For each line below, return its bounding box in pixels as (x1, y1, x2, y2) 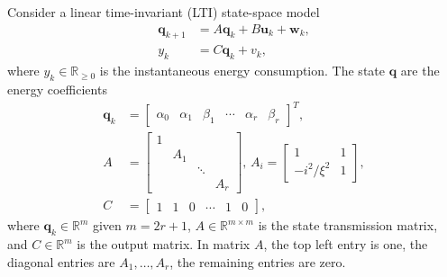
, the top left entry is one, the (263, 235, 428, 254)
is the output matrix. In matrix (77, 235, 251, 254)
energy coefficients (7, 80, 107, 99)
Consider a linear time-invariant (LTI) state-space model (7, 3, 320, 21)
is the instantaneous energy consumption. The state (99, 61, 385, 80)
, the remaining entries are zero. (169, 252, 346, 271)
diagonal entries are (7, 252, 115, 271)
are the (400, 61, 440, 80)
